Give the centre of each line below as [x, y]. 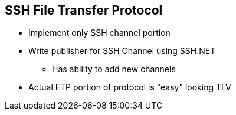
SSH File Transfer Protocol [84, 10]
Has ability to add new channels [114, 69]
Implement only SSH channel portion [99, 33]
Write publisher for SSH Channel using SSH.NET [122, 51]
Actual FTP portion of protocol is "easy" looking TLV [130, 87]
